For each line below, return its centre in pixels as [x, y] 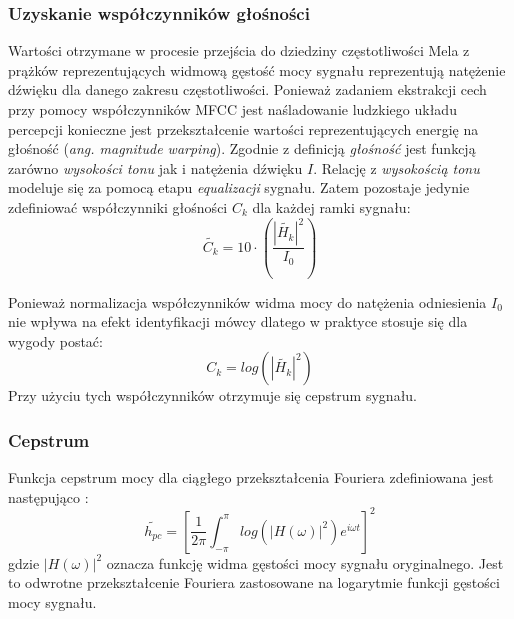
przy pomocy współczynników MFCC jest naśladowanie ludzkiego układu [232, 109]
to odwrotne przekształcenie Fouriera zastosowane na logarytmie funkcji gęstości [254, 582]
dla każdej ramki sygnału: [331, 206]
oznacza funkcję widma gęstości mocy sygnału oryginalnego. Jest [305, 562]
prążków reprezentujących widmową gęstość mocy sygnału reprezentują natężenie [257, 69]
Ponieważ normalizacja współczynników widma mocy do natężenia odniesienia [247, 301]
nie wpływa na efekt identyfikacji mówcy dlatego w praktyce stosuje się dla [238, 321]
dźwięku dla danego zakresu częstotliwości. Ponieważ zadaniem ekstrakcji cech [247, 89]
